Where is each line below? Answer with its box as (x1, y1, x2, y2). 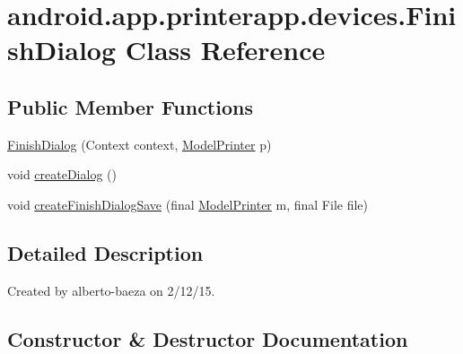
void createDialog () (7, 165, 117, 184)
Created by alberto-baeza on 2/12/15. (7, 281, 215, 299)
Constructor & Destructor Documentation (7, 324, 408, 352)
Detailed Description (7, 238, 204, 266)
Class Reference (125, 31, 326, 68)
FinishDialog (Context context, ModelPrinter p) (7, 134, 272, 153)
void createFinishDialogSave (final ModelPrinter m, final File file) (7, 194, 368, 213)
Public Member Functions (7, 92, 253, 120)
